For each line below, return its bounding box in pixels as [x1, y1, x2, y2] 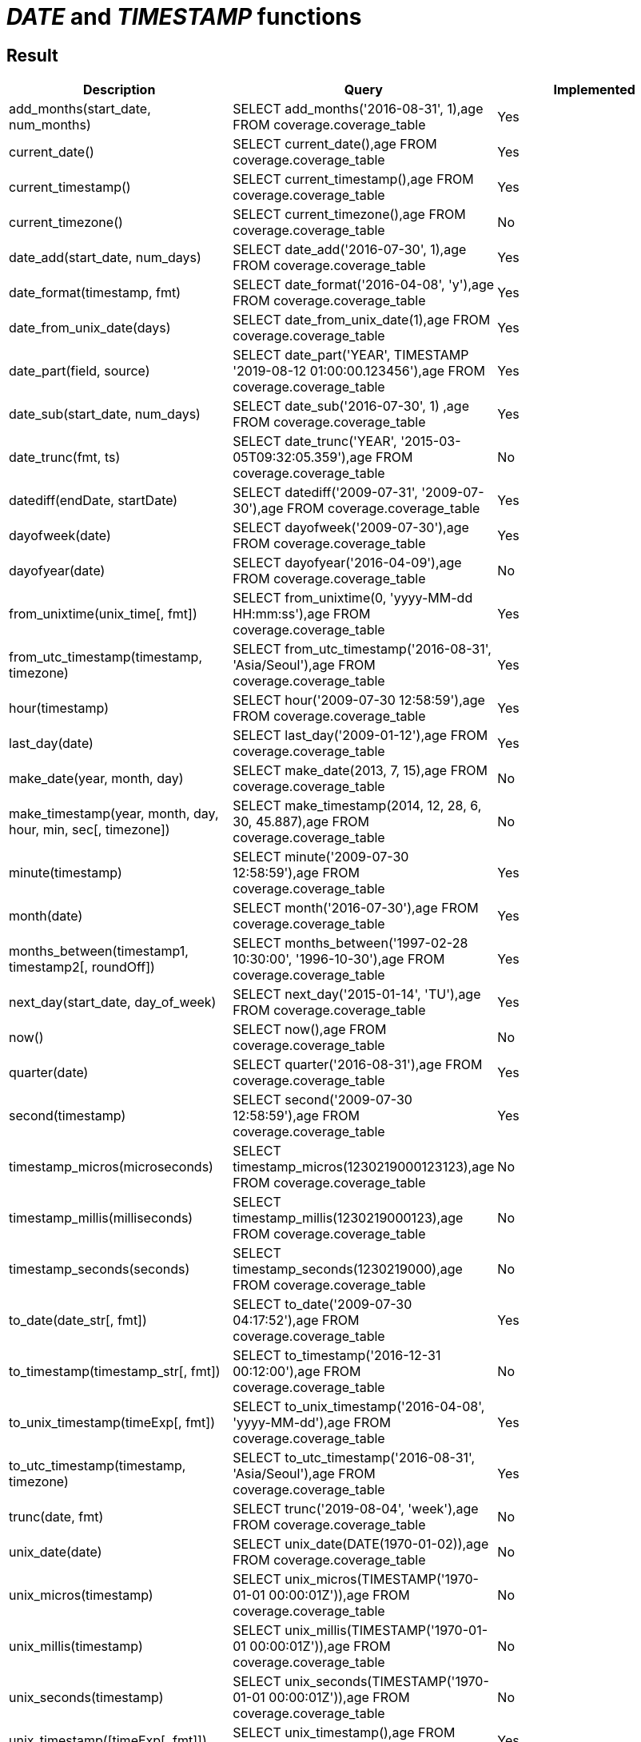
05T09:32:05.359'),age [233, 449, 372, 466]
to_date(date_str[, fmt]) [9, 1312, 147, 1329]
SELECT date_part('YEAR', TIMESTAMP [233, 347, 469, 364]
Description [82, 82, 156, 98]
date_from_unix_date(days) [9, 320, 171, 336]
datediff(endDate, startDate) [9, 492, 178, 509]
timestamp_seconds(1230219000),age [233, 1261, 463, 1278]
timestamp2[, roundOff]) [9, 959, 155, 976]
